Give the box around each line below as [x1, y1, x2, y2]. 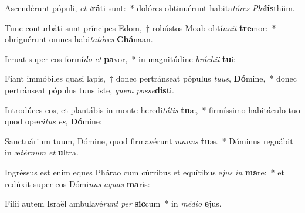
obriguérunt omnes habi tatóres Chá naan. [5, 33, 153, 45]
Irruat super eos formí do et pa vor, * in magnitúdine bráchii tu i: [5, 52, 236, 65]
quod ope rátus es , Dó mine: [5, 115, 102, 127]
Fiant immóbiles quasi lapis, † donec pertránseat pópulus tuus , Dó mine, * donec [5, 72, 297, 84]
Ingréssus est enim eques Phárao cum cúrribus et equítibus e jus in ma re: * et [5, 165, 284, 178]
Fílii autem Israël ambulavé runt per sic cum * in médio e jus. [5, 197, 222, 209]
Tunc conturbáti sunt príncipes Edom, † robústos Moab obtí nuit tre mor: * [5, 21, 276, 33]
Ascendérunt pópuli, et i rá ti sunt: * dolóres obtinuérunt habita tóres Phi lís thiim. [5, 2, 295, 13]
